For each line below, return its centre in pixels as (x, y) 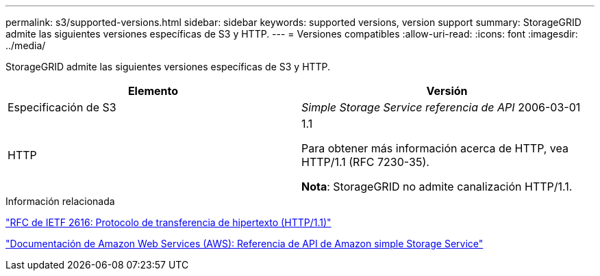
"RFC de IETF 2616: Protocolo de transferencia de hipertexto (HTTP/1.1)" (168, 222)
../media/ (26, 45)
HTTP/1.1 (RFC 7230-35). (365, 162)
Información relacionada (60, 201)
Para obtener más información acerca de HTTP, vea (435, 148)
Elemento (153, 91)
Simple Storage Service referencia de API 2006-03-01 (441, 107)
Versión (447, 91)
